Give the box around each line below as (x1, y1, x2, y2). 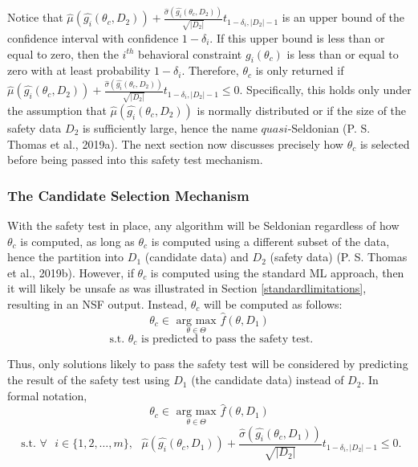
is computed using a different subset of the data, (151, 232, 390, 249)
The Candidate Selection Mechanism (7, 185, 250, 205)
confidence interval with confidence (7, 30, 179, 47)
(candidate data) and (144, 248, 249, 265)
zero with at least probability (7, 62, 151, 79)
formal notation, (7, 387, 87, 404)
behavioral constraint (138, 45, 242, 62)
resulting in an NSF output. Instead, (7, 295, 188, 312)
